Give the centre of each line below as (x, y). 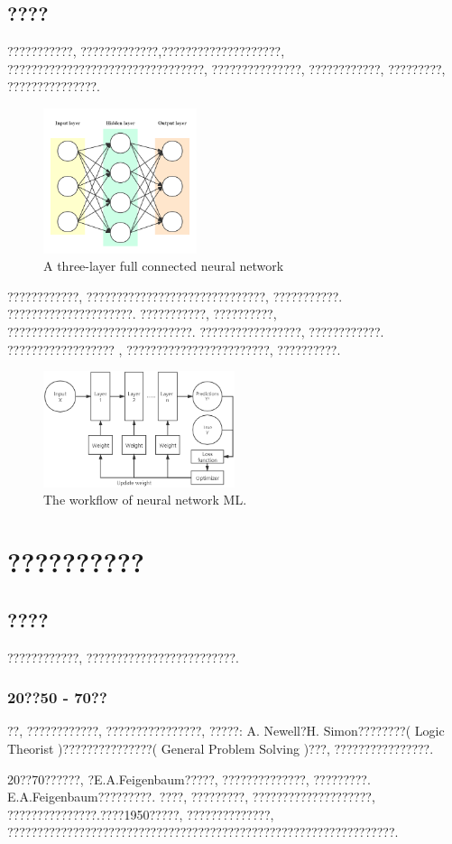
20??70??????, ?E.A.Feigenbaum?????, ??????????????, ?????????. (189, 779)
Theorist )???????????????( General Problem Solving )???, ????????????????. (221, 749)
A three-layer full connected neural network (164, 266)
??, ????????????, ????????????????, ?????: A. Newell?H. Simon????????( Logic (226, 731)
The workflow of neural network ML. (145, 500)
